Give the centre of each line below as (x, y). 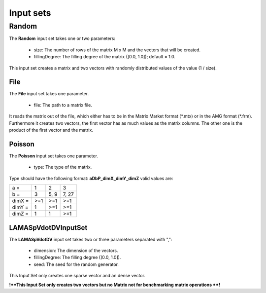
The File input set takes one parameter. (49, 94)
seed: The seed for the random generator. (76, 264)
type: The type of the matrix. (63, 167)
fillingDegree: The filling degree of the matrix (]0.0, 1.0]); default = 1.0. (105, 57)
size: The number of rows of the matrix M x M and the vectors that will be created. (117, 50)
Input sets (30, 13)
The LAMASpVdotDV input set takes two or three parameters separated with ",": (91, 239)
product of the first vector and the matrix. (51, 130)
